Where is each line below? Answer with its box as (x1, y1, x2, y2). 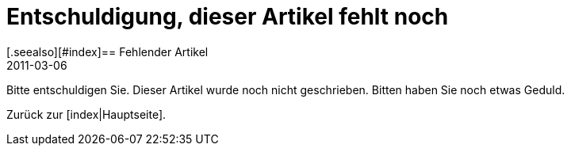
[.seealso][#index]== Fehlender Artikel (6, 44, 209, 59)
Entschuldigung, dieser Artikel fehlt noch (6, 3, 449, 30)
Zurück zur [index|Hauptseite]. (6, 107, 167, 121)
